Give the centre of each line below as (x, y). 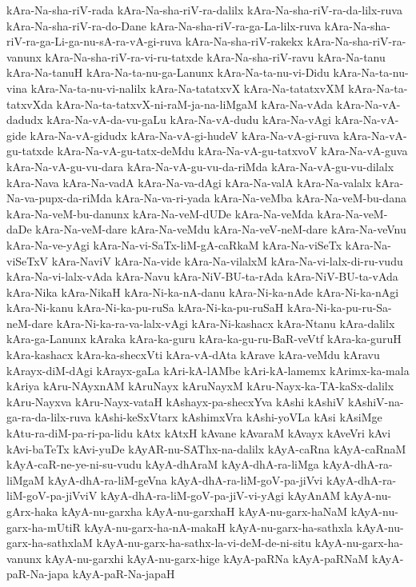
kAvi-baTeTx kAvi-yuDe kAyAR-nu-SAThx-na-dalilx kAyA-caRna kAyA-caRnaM (206, 448)
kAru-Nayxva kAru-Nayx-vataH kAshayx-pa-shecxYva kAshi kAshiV (176, 401)
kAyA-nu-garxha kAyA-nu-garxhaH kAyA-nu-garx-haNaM (204, 511)
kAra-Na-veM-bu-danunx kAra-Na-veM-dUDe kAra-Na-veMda (160, 213)
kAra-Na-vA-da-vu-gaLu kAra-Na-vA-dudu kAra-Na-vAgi (189, 120)
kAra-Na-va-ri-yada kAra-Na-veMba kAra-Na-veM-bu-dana (261, 198)
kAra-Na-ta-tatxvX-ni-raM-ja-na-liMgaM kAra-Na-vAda (195, 104)
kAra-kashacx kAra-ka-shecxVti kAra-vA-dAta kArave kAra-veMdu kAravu (193, 355)
